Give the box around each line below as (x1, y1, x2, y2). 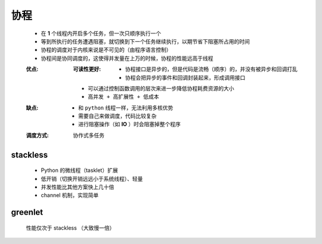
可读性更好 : (73, 65, 101, 73)
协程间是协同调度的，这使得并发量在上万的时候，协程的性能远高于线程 (41, 54, 213, 62)
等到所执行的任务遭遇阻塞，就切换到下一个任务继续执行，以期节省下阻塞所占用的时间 (41, 37, 250, 45)
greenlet (11, 207, 44, 217)
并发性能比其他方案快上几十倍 (41, 183, 114, 190)
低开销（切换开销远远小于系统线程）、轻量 (41, 175, 143, 182)
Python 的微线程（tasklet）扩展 (41, 167, 119, 174)
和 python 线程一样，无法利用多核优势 (78, 104, 174, 111)
